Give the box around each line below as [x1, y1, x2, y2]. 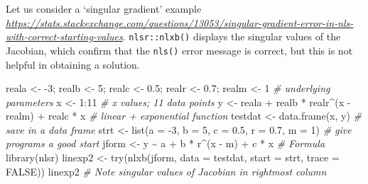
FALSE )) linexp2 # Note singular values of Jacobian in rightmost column [6, 163, 327, 178]
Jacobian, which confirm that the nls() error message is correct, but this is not [6, 42, 353, 57]
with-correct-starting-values [6, 29, 123, 44]
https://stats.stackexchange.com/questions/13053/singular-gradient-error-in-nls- [6, 15, 354, 30]
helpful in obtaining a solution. [6, 57, 140, 71]
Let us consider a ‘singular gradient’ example [6, 1, 202, 16]
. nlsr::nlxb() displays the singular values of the [122, 29, 341, 44]
